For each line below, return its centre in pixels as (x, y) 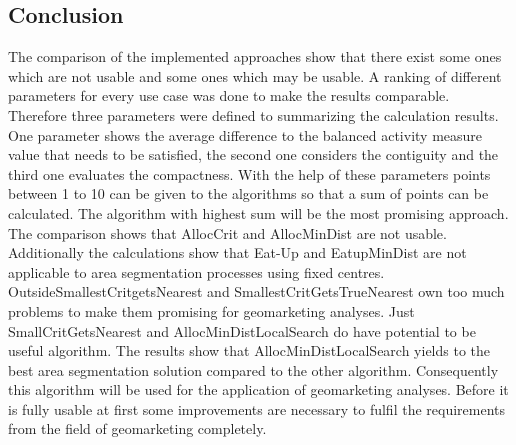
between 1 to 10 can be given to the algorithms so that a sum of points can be (248, 193)
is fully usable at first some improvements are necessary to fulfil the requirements (257, 408)
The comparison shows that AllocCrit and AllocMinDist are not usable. (227, 232)
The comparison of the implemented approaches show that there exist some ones (255, 56)
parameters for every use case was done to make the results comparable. (229, 95)
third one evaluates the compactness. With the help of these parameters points (249, 173)
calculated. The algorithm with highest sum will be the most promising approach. (258, 212)
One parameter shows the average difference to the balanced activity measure (245, 134)
